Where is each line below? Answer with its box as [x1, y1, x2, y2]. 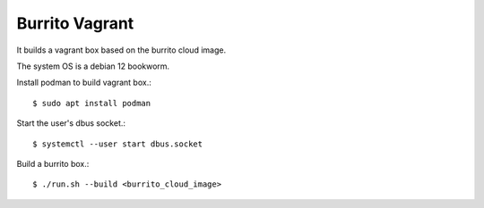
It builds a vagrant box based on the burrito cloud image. [16, 45, 227, 55]
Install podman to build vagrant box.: [16, 77, 151, 88]
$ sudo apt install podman [32, 98, 151, 108]
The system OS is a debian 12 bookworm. [16, 61, 170, 71]
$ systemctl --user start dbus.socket [32, 138, 203, 149]
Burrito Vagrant [16, 13, 134, 33]
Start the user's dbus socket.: [16, 118, 125, 129]
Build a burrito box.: [16, 158, 90, 169]
